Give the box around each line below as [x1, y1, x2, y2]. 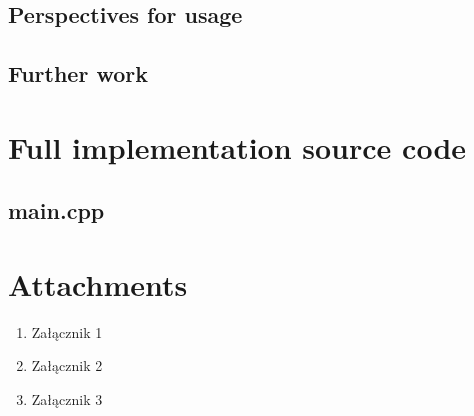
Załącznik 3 [31, 389, 103, 410]
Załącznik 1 [31, 321, 103, 342]
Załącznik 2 [31, 355, 103, 376]
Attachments [8, 263, 188, 304]
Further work [8, 58, 148, 89]
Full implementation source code [8, 126, 467, 167]
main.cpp [8, 195, 105, 226]
